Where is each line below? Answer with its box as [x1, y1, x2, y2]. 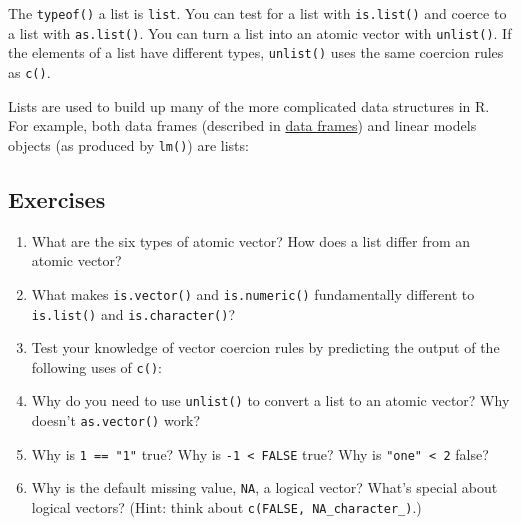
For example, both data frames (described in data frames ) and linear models [8, 115, 477, 136]
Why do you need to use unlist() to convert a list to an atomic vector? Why [31, 390, 510, 411]
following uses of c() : [31, 356, 162, 377]
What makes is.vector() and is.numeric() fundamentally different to [31, 283, 475, 304]
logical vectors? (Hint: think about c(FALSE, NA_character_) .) [31, 497, 422, 518]
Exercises [8, 183, 106, 214]
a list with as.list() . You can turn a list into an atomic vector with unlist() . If [8, 22, 512, 43]
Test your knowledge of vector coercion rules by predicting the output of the [31, 337, 500, 358]
